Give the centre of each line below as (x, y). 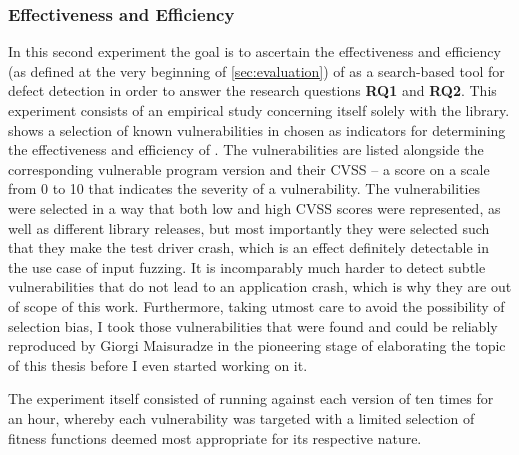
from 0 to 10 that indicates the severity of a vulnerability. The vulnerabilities (244, 188)
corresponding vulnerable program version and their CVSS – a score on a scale (249, 168)
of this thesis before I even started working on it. (158, 364)
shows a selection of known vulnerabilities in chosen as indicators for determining (257, 129)
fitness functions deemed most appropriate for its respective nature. (215, 437)
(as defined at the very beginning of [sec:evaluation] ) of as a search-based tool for (256, 70)
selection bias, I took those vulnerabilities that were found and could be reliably (253, 325)
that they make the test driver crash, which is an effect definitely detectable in (248, 247)
